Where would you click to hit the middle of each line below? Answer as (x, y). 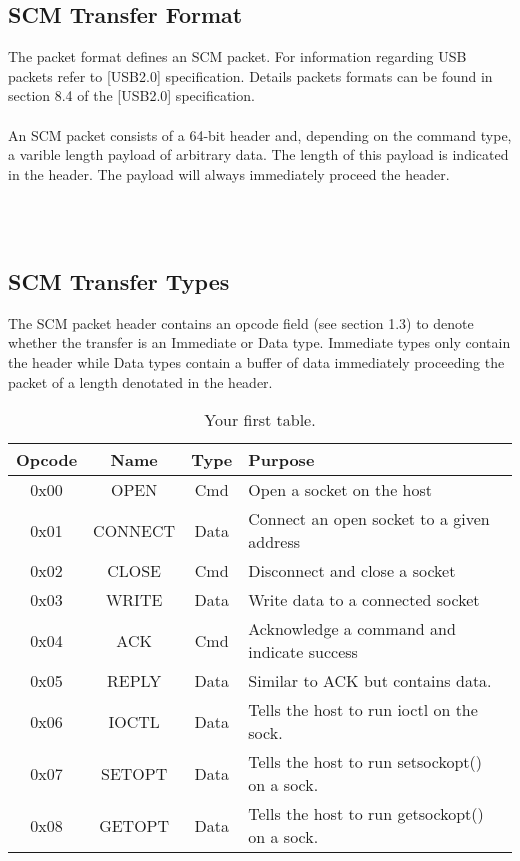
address (274, 542)
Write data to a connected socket (364, 600)
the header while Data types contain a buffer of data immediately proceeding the (256, 361)
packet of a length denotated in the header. (140, 381)
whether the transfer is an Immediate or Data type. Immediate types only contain (259, 342)
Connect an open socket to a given (369, 519)
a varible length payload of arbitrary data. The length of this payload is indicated (258, 154)
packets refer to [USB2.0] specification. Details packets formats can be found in (250, 75)
